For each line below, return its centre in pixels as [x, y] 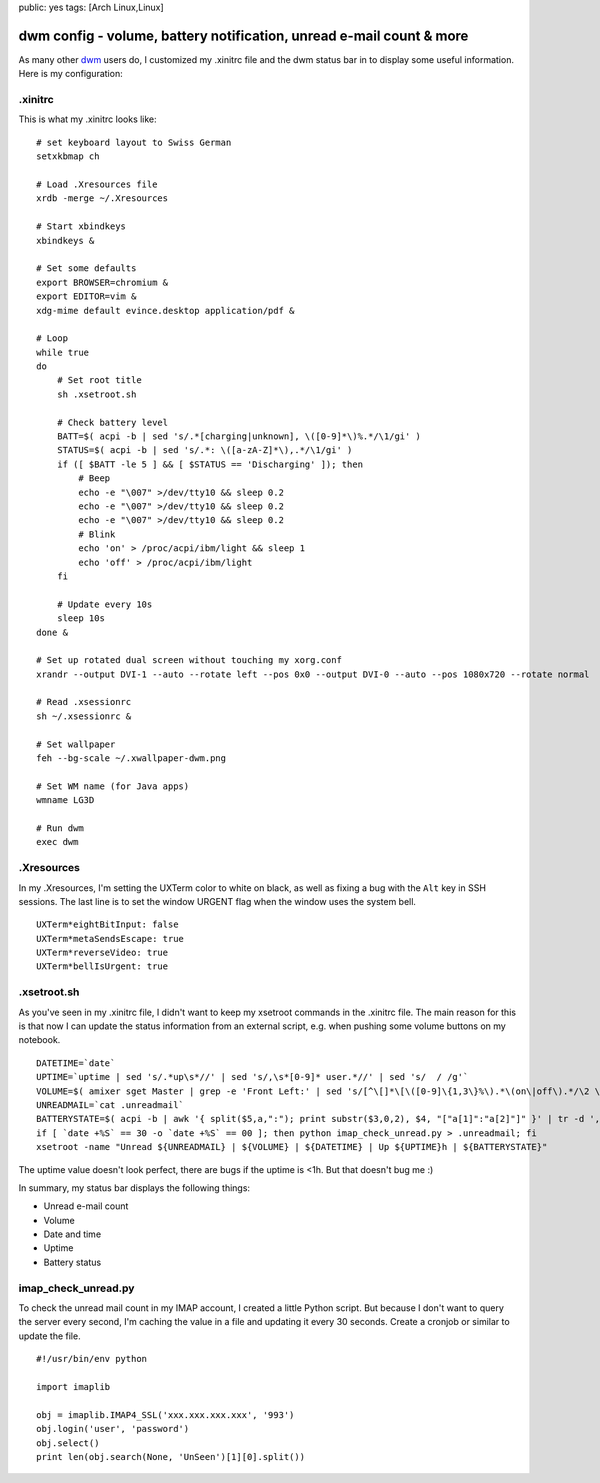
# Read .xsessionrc [84, 702]
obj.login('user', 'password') [113, 1429]
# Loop [52, 338]
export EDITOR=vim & [86, 296]
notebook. [39, 1040]
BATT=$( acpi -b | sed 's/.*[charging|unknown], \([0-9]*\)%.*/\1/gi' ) [239, 436]
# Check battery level [112, 422]
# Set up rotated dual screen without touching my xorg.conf [189, 660]
